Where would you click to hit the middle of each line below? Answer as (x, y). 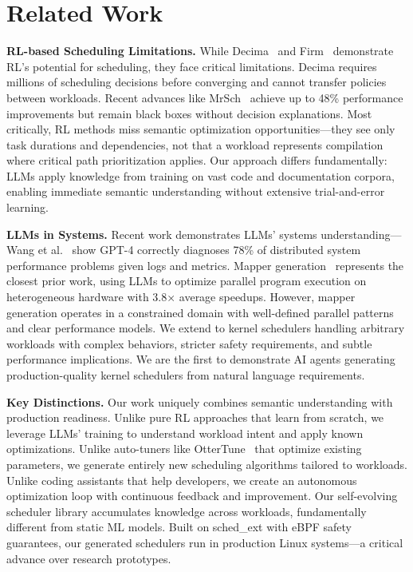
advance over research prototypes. (89, 558)
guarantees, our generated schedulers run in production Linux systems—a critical (205, 542)
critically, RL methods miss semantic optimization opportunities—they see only (201, 129)
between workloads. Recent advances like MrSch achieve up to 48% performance (205, 97)
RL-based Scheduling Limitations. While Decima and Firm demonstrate (200, 51)
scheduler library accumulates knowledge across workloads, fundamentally (187, 511)
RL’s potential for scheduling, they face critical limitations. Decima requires (192, 66)
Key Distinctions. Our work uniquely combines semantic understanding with (200, 401)
